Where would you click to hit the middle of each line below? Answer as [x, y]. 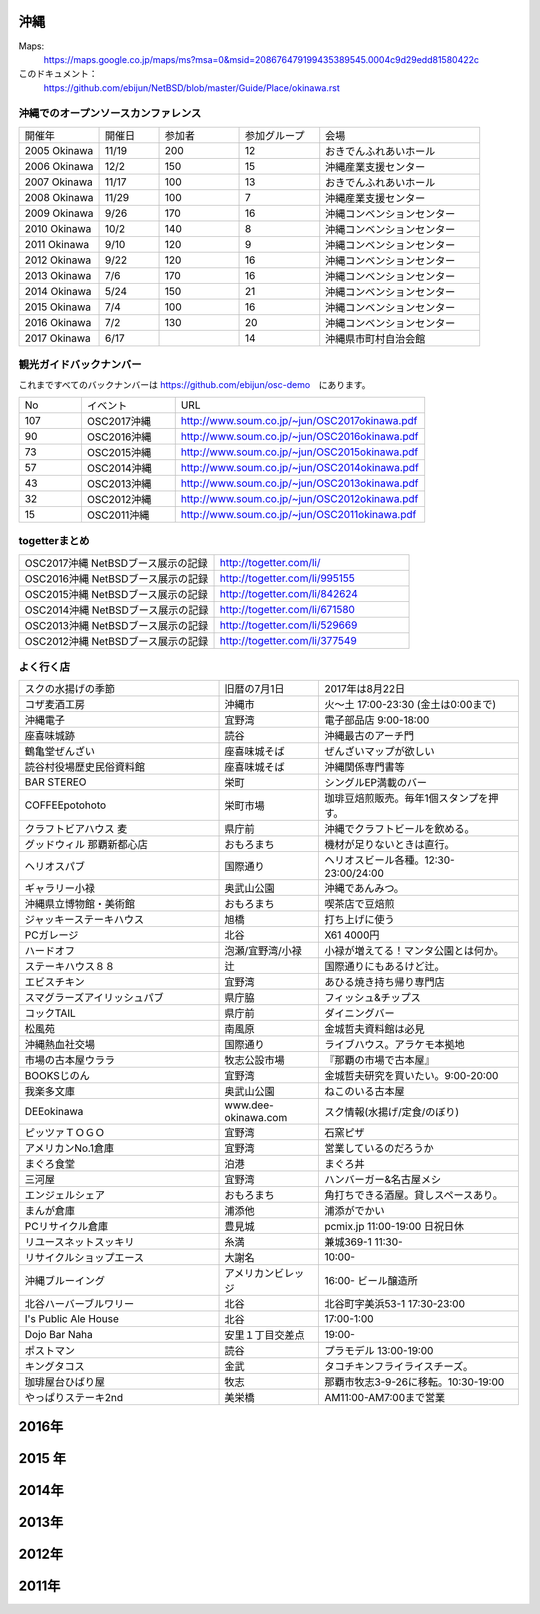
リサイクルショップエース [84, 1258]
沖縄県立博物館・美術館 [79, 904]
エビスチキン [54, 982]
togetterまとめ [54, 541]
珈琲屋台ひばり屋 [64, 1382]
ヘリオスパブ [54, 867]
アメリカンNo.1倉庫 [69, 1148]
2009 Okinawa [59, 213]
